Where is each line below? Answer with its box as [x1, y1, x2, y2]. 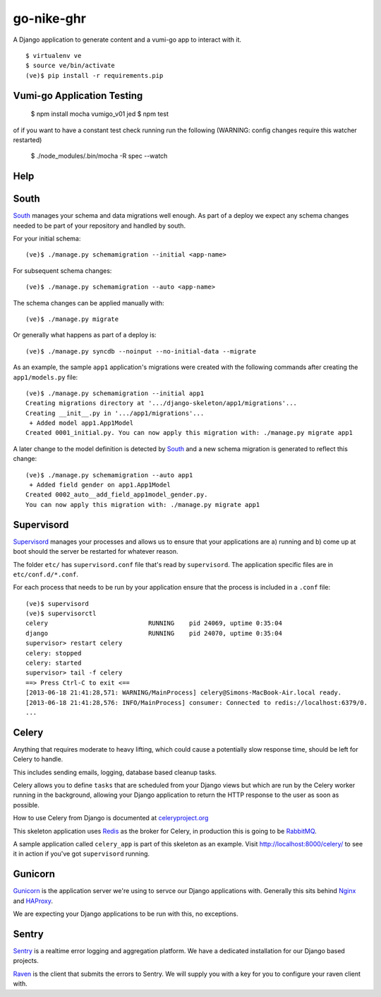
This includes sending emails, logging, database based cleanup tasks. [13, 768, 217, 776]
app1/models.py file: [13, 373, 78, 381]
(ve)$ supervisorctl [25, 610, 97, 618]
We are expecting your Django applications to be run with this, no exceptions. [13, 909, 238, 919]
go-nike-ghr [13, 11, 86, 26]
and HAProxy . [13, 897, 53, 905]
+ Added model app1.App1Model [29, 419, 134, 427]
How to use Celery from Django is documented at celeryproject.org [13, 814, 209, 822]
